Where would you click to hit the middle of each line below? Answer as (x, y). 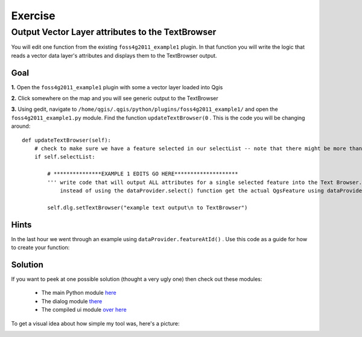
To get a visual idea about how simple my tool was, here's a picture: (95, 323)
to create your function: (40, 248)
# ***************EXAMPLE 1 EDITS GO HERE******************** (143, 174)
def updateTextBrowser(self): (67, 140)
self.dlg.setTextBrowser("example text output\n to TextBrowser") (148, 207)
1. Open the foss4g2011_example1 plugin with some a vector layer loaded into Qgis (117, 87)
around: (21, 126)
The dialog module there (72, 301)
